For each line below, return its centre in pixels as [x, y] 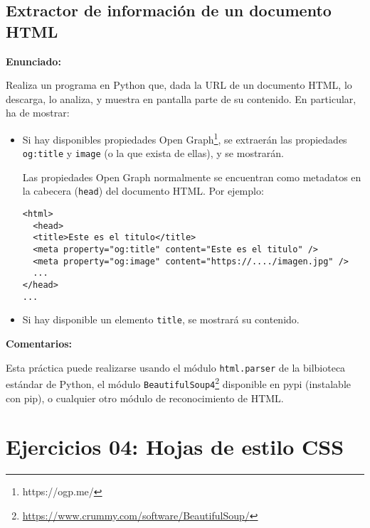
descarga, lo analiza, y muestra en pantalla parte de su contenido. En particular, [181, 98]
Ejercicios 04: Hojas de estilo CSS [175, 447]
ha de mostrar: [38, 113]
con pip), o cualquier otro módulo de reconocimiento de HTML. [145, 398]
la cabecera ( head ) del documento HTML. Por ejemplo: [143, 191]
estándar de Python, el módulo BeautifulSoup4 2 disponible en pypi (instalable [178, 383]
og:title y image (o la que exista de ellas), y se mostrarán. [153, 153]
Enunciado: [33, 61]
